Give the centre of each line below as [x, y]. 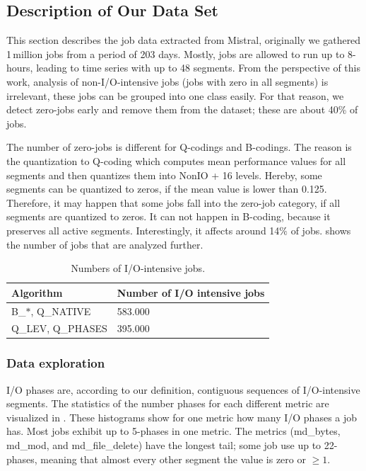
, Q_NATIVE [61, 311]
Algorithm [37, 292]
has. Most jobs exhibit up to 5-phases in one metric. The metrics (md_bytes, [173, 431]
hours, [20, 68]
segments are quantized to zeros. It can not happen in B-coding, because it [169, 216]
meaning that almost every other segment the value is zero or [173, 459]
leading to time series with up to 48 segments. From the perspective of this [198, 68]
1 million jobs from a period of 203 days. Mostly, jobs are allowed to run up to [176, 53]
